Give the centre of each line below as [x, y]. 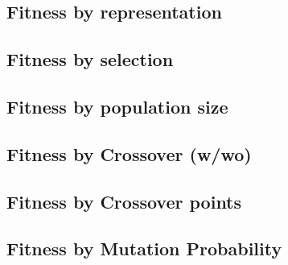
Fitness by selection [90, 59]
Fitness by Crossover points [124, 201]
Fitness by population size [117, 106]
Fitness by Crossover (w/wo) [129, 153]
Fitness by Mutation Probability [144, 248]
